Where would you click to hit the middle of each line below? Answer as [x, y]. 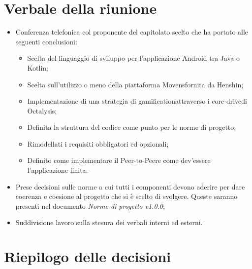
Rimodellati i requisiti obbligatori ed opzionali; [98, 143]
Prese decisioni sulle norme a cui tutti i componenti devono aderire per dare [130, 186]
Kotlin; [38, 67]
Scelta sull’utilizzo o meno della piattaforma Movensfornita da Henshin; [135, 84]
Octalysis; [42, 110]
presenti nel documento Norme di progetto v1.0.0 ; [90, 206]
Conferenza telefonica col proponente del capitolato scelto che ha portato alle [132, 32]
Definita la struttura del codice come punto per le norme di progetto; [132, 127]
